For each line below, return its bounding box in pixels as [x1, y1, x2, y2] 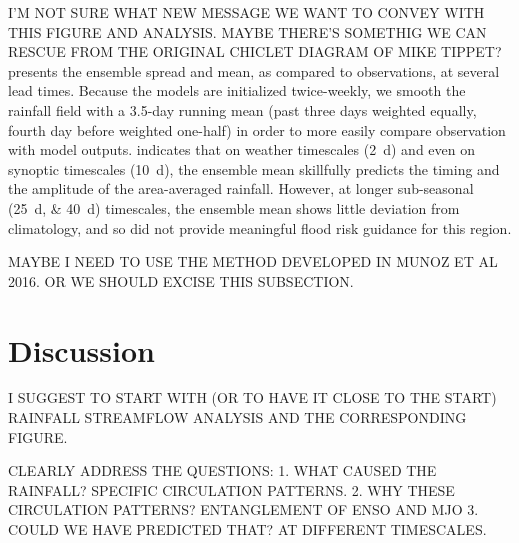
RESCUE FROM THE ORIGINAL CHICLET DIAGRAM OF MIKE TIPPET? [8, 41, 502, 62]
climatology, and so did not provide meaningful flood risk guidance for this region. [8, 217, 512, 238]
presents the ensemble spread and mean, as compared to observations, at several [8, 60, 500, 81]
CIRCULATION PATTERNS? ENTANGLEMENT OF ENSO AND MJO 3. [8, 499, 479, 520]
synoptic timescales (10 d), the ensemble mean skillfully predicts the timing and [8, 158, 500, 179]
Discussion [8, 329, 155, 370]
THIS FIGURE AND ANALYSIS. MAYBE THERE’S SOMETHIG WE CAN [8, 21, 487, 42]
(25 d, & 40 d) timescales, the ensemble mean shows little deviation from [8, 197, 460, 218]
